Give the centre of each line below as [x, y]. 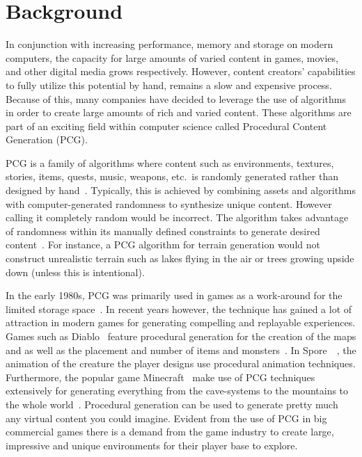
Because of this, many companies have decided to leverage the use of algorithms [176, 98]
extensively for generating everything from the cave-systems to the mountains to [177, 391]
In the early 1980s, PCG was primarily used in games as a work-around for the [174, 295]
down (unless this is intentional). [75, 272]
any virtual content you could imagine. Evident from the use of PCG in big [166, 418]
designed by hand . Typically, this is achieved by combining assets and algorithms [181, 190]
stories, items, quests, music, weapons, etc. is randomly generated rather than [172, 176]
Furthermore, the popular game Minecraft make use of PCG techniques [160, 377]
